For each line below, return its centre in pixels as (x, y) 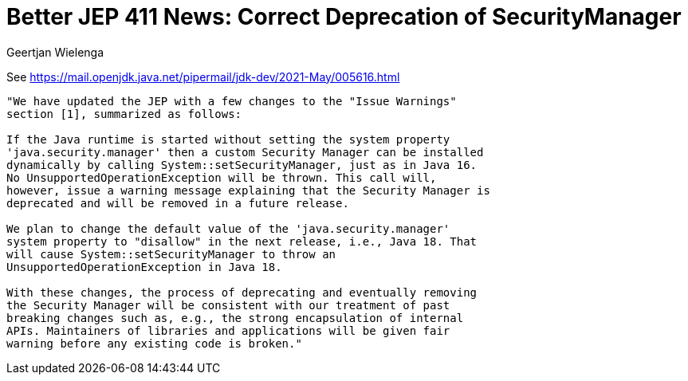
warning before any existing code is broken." (154, 343)
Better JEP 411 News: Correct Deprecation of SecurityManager (344, 17)
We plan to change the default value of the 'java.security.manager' (228, 228)
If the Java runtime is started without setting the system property (228, 139)
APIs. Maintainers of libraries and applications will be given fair (228, 330)
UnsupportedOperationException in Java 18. (144, 267)
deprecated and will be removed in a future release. (178, 203)
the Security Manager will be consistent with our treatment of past (228, 305)
